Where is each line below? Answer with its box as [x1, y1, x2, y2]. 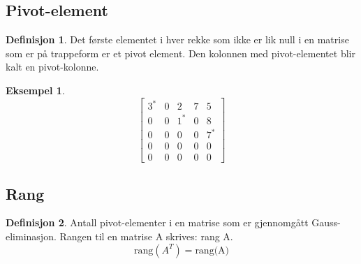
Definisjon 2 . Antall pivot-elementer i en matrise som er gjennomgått [6, 215, 309, 230]
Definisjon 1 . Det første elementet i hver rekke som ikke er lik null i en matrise [6, 32, 349, 47]
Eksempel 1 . [6, 82, 65, 97]
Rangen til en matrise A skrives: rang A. [59, 229, 233, 244]
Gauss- [311, 215, 341, 230]
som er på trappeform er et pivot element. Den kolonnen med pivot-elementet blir [6, 45, 355, 60]
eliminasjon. [6, 229, 57, 244]
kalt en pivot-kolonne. [6, 59, 99, 74]
